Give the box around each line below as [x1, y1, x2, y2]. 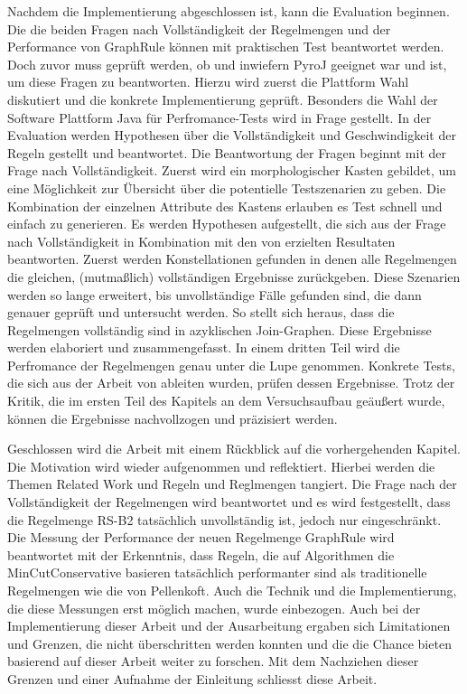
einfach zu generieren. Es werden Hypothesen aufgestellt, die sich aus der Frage [7, 214, 446, 233]
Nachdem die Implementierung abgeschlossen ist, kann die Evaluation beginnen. [7, 2, 450, 20]
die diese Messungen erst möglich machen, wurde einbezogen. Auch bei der [7, 598, 421, 617]
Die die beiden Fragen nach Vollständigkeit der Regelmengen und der [7, 19, 391, 38]
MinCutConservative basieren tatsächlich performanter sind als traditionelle [7, 563, 427, 582]
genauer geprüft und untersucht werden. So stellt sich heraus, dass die [7, 303, 395, 322]
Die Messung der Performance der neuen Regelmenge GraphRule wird [7, 528, 395, 547]
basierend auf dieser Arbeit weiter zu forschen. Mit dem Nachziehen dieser [7, 652, 419, 671]
